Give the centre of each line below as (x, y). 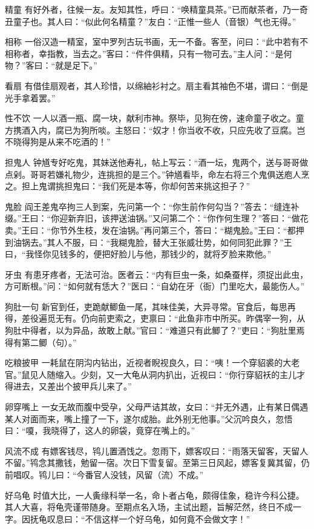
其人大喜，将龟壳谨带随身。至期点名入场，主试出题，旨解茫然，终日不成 (149, 507)
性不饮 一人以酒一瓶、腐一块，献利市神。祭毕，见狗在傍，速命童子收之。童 (155, 118)
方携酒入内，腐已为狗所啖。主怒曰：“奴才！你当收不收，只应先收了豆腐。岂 (155, 130)
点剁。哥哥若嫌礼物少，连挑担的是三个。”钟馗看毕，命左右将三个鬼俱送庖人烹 (157, 174)
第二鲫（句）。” (49, 342)
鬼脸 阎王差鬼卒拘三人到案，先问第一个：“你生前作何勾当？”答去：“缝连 (148, 206)
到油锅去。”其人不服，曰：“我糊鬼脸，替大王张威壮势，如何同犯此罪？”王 (149, 242)
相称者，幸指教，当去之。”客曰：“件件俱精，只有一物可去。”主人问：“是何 (149, 53)
